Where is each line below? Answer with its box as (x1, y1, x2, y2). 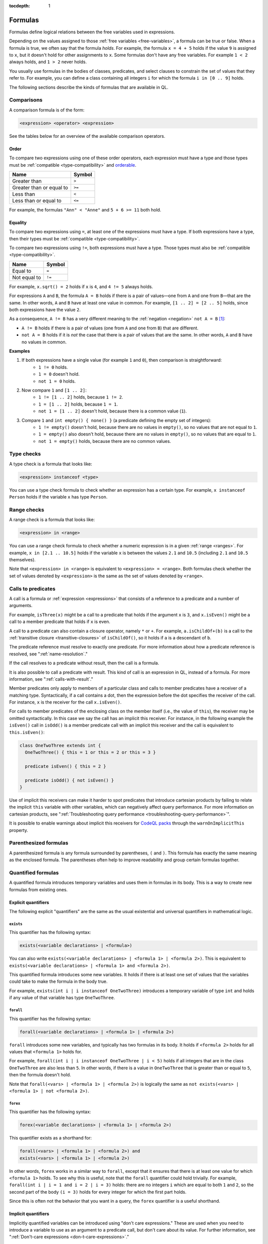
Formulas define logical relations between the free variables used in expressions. (9, 29, 175, 35)
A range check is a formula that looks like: (9, 517, 95, 522)
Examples (9, 348, 30, 354)
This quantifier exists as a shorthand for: (9, 1135, 92, 1141)
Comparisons (9, 97, 43, 104)
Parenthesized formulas (9, 839, 68, 846)
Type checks (9, 450, 41, 457)
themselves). (9, 557, 36, 563)
